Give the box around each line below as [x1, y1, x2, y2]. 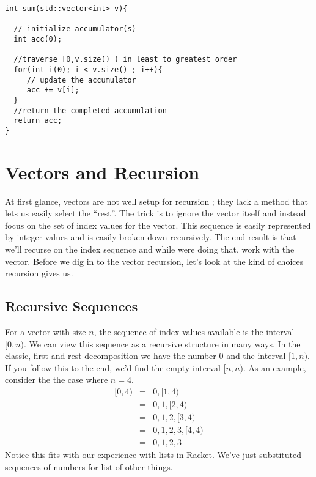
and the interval [226, 349, 286, 362]
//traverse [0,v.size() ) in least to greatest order [13, 55, 237, 64]
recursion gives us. [5, 267, 73, 279]
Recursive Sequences [5, 297, 138, 316]
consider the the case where [5, 373, 108, 386]
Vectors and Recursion [5, 159, 200, 184]
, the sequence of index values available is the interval [94, 325, 295, 338]
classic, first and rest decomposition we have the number [5, 349, 216, 362]
